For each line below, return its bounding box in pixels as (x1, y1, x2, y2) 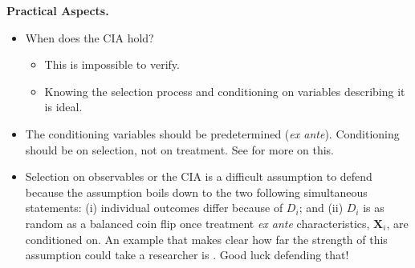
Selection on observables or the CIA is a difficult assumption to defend (25, 168, 372, 185)
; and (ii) (299, 199, 344, 216)
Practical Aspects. (6, 2, 109, 18)
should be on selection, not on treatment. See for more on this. (25, 141, 334, 158)
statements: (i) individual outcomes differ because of (25, 199, 283, 216)
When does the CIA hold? (25, 29, 154, 46)
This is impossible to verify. (44, 56, 180, 73)
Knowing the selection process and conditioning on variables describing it (44, 82, 405, 99)
